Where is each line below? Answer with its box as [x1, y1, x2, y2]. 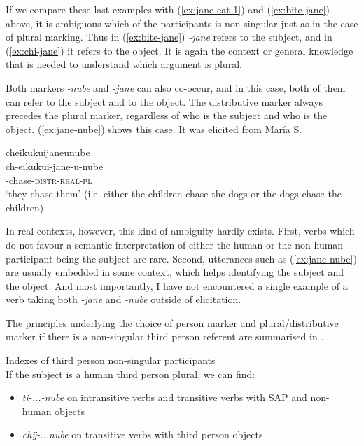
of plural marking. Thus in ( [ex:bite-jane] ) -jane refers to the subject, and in [6, 29, 332, 44]
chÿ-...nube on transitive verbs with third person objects [22, 427, 263, 442]
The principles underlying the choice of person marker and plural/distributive [6, 315, 339, 330]
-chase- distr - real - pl [6, 172, 92, 187]
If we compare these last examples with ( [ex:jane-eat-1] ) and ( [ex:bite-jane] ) [6, 2, 330, 16]
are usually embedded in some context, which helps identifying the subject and [6, 265, 344, 279]
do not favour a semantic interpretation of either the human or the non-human [6, 237, 344, 251]
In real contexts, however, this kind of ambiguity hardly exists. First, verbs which [6, 223, 355, 238]
